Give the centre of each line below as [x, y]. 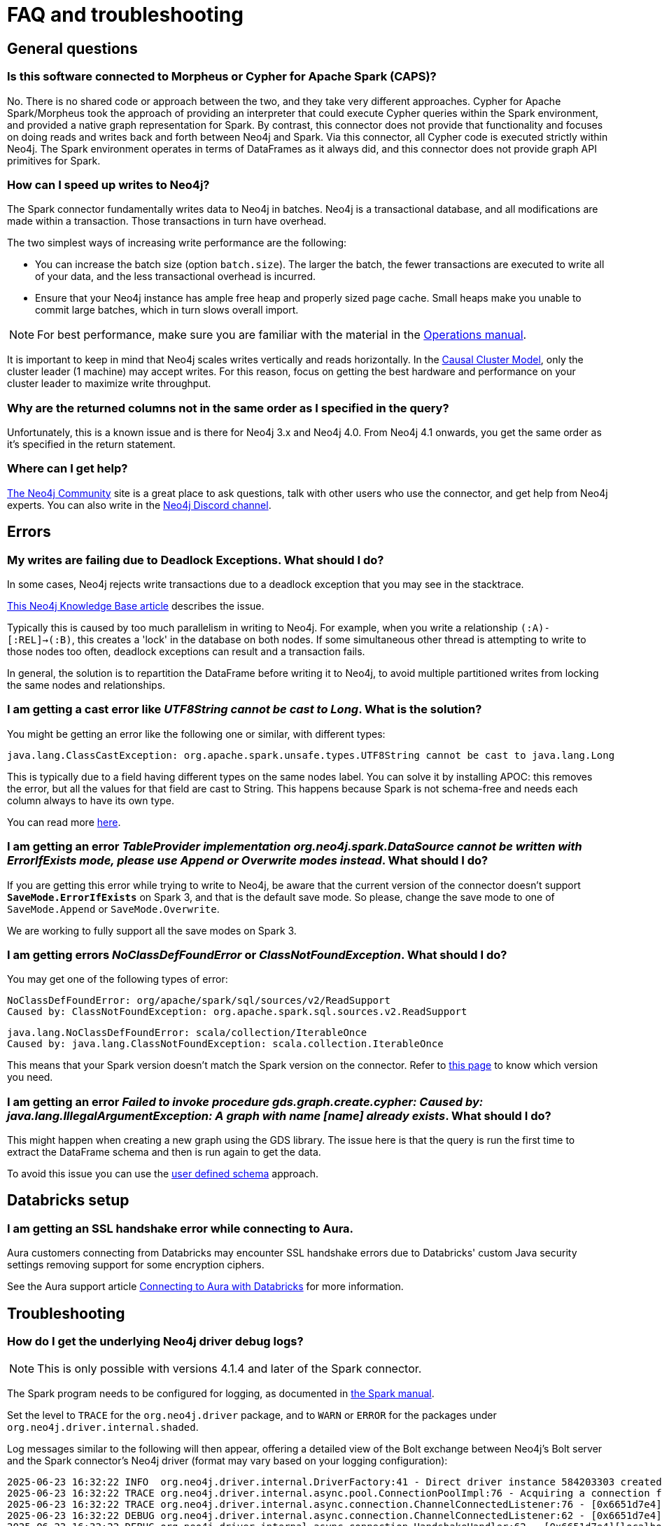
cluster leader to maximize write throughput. [109, 384]
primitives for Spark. [54, 160]
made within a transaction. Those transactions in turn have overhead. [167, 221]
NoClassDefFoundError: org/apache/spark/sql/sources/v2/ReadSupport [199, 1001]
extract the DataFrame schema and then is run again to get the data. [164, 1152]
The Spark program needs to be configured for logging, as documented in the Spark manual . [221, 1394]
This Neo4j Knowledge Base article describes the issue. [136, 606]
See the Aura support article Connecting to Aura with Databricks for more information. [205, 1287]
